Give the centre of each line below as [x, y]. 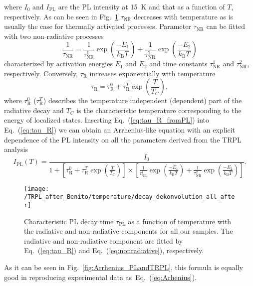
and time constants [178, 64]
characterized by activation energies [58, 64]
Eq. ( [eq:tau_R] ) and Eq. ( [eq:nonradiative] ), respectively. [114, 250]
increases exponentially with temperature [152, 73]
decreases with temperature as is [183, 16]
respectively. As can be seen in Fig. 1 [61, 16]
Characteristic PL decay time [69, 221]
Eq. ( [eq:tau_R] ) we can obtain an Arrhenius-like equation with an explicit [120, 130]
